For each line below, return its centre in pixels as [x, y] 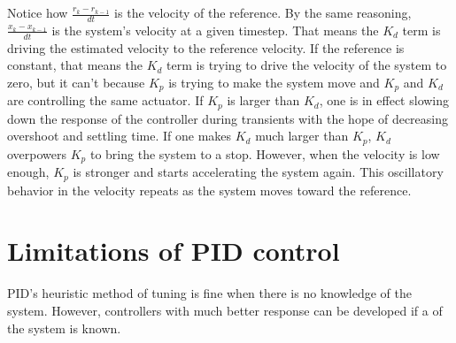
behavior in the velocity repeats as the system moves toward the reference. [209, 190]
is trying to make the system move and [274, 82]
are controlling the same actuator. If [105, 100]
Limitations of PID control [174, 251]
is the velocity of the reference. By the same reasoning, [263, 12]
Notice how [38, 12]
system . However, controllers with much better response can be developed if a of [225, 311]
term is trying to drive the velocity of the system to [307, 65]
